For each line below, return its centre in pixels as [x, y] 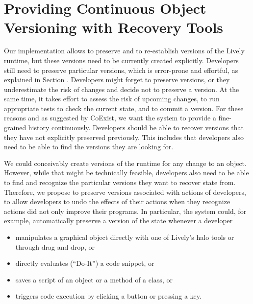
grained [15, 128]
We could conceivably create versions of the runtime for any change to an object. [125, 163]
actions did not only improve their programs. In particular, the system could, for [125, 211]
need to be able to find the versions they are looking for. [89, 147]
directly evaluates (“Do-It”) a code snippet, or [85, 263]
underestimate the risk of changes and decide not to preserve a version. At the [122, 89]
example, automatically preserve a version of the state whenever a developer [118, 221]
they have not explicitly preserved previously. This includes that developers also [124, 137]
